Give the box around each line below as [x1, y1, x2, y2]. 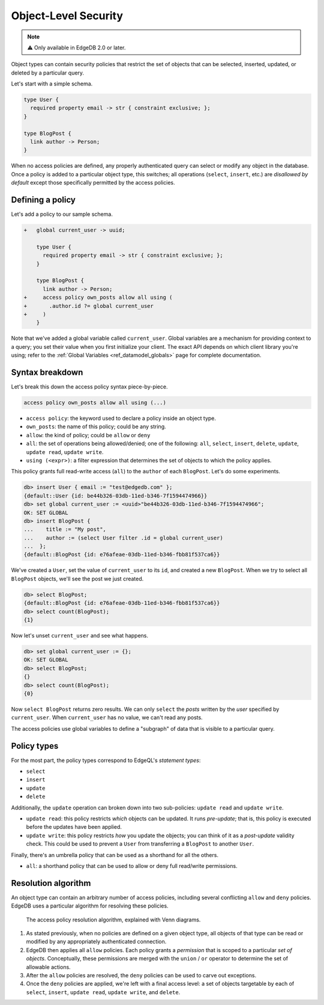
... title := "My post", [23, 526, 106, 533]
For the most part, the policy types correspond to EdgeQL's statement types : [11, 757, 201, 764]
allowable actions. [26, 963, 71, 971]
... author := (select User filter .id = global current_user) [23, 534, 223, 541]
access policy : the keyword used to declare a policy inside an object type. [26, 415, 216, 422]
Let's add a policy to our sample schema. [11, 211, 113, 218]
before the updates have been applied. [26, 823, 122, 831]
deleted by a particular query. [11, 69, 84, 76]
